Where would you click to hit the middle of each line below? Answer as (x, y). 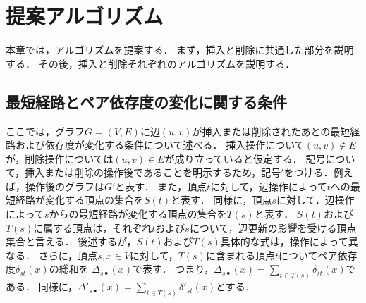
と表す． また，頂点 (161, 186)
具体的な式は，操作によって (284, 241)
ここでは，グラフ (45, 131)
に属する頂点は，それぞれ (93, 227)
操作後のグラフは (65, 186)
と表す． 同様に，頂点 (221, 200)
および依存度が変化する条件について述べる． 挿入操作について (160, 145)
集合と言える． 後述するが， (71, 241)
